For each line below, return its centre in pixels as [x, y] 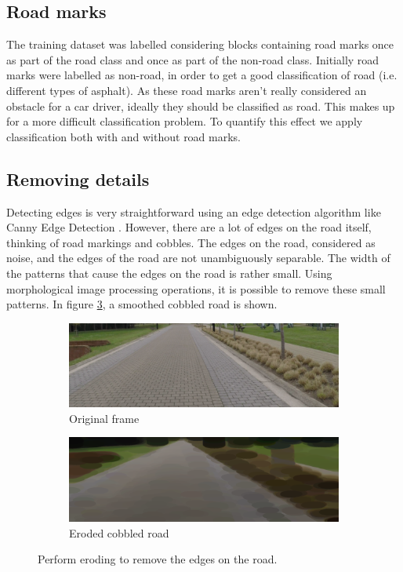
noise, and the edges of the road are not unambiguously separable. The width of [198, 258]
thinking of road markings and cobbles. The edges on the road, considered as [191, 242]
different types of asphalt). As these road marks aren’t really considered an [187, 90]
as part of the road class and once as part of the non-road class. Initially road [193, 59]
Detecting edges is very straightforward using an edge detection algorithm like [194, 211]
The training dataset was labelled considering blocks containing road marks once [200, 44]
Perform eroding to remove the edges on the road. [158, 559]
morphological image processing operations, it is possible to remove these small [196, 288]
